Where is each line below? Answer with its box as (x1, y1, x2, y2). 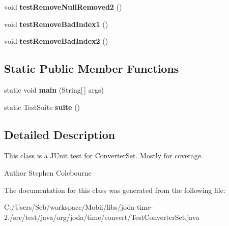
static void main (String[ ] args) (4, 84, 104, 95)
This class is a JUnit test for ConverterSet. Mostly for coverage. (4, 150, 203, 161)
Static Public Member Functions (4, 61, 179, 76)
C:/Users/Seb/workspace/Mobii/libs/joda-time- (4, 202, 153, 212)
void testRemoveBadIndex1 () (4, 18, 108, 29)
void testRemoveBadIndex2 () (4, 36, 108, 46)
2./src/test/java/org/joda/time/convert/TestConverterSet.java (4, 211, 199, 222)
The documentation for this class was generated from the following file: (4, 184, 225, 195)
